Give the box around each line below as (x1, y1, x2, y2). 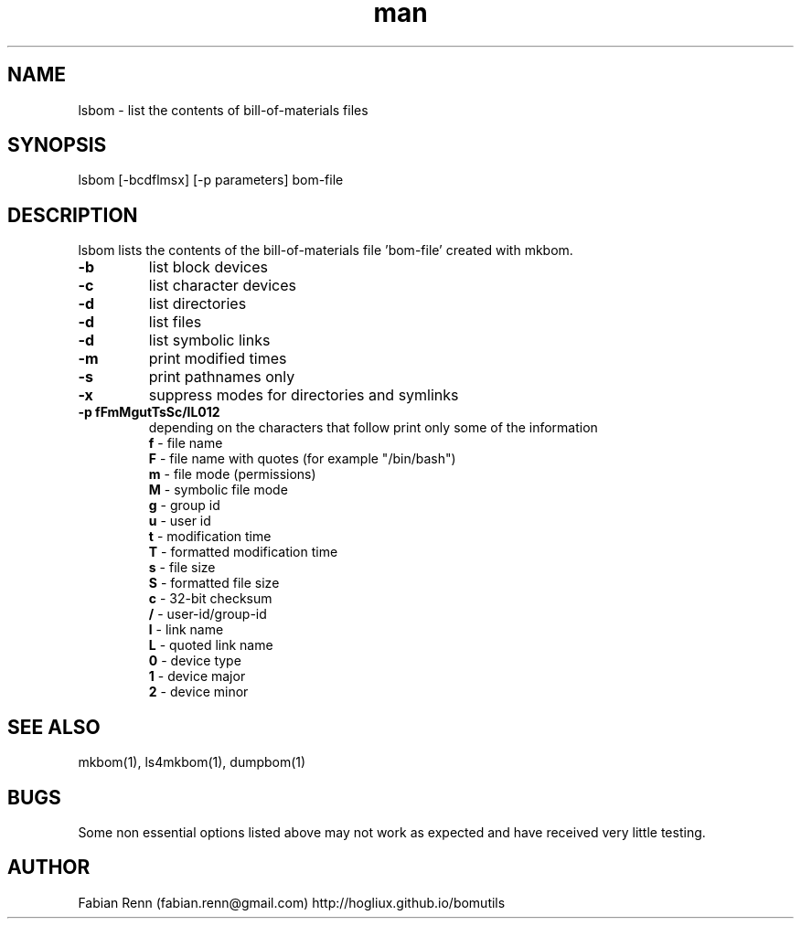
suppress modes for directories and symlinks (148, 386, 459, 405)
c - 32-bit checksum (148, 591, 272, 607)
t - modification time (148, 528, 272, 545)
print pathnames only (148, 367, 295, 387)
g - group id (148, 497, 220, 514)
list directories (148, 294, 247, 314)
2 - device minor (148, 684, 249, 700)
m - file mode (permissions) (148, 466, 316, 483)
